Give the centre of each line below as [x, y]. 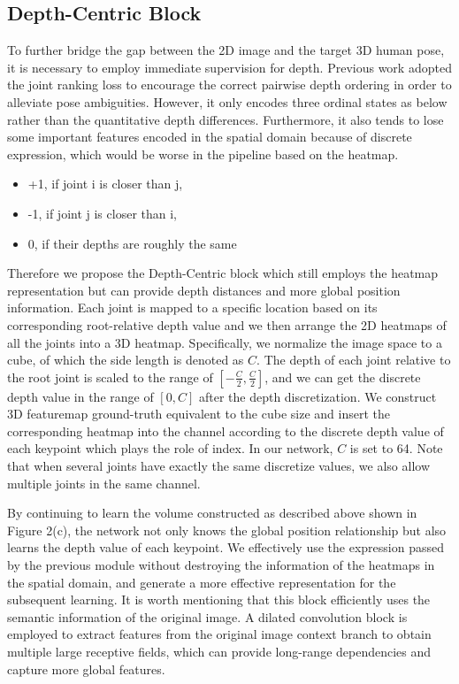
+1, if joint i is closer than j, [105, 184]
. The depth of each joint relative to [354, 360]
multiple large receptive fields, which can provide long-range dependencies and [219, 652]
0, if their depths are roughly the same [132, 243]
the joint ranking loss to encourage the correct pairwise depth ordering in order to [229, 85]
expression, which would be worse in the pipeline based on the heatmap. [203, 154]
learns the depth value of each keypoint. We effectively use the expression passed [226, 547]
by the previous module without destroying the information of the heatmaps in [221, 565]
